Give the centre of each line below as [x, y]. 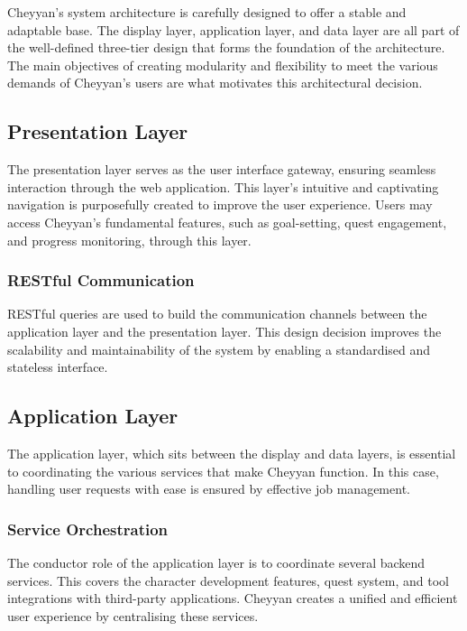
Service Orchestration [88, 529]
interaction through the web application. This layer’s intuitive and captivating [223, 186]
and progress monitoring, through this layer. [129, 240]
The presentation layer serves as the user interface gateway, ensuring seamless [222, 169]
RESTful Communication [101, 280]
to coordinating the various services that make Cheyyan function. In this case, [223, 471]
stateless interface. [58, 367]
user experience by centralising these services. [133, 615]
